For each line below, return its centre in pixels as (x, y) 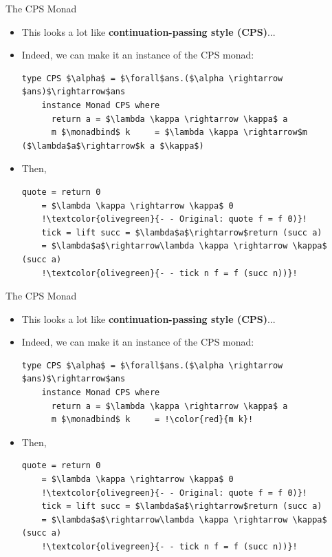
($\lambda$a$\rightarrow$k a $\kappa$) (113, 146)
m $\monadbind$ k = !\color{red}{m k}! (152, 420)
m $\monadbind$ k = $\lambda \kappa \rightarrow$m (179, 133)
